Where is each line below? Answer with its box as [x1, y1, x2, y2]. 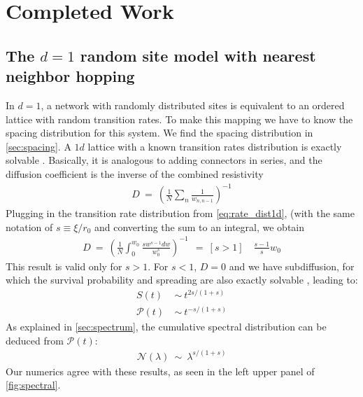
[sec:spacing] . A [6, 139, 71, 153]
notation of [6, 219, 53, 234]
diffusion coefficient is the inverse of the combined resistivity [6, 166, 264, 181]
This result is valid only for [6, 258, 122, 273]
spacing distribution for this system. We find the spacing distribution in [6, 125, 313, 140]
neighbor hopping [6, 65, 135, 87]
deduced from [6, 333, 64, 347]
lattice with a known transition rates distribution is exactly [87, 139, 342, 153]
